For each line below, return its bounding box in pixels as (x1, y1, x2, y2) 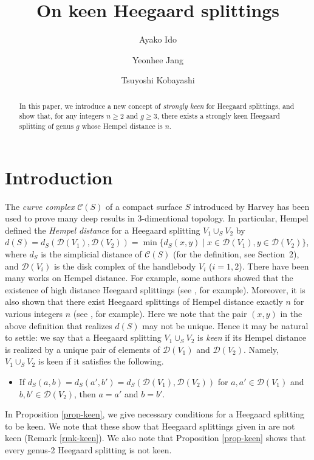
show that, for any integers (19, 111, 104, 121)
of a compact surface (106, 200, 183, 212)
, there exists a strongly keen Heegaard (157, 111, 280, 121)
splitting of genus (19, 121, 74, 131)
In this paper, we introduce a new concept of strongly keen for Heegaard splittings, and (19, 100, 295, 111)
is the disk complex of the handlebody (53, 259, 196, 272)
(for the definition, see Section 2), (173, 247, 299, 260)
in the (280, 307, 302, 319)
